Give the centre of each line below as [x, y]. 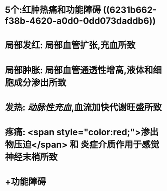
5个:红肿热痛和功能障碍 [53, 10]
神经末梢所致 [32, 157]
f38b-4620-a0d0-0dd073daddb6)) [81, 21]
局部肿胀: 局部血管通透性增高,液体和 [79, 70]
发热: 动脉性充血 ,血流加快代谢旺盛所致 [83, 107]
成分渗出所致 [40, 83]
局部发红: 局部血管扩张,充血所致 [70, 46]
